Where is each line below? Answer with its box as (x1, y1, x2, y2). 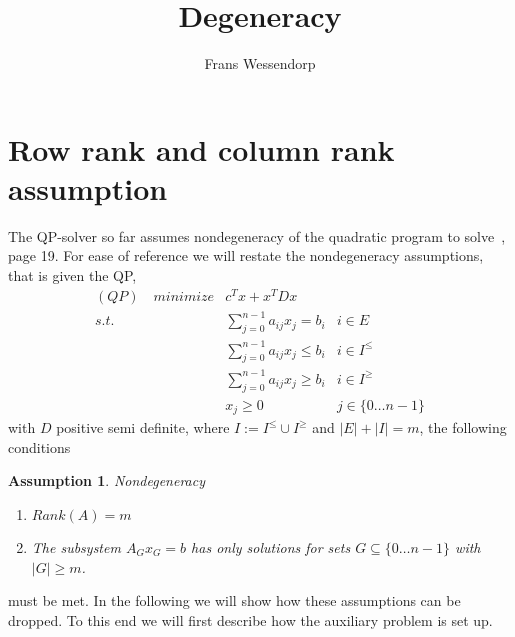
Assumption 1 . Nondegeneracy (8, 470, 205, 491)
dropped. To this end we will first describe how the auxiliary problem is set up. (8, 609, 493, 630)
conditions (8, 436, 71, 457)
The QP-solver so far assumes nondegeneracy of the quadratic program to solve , (8, 225, 506, 246)
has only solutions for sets (191, 536, 351, 557)
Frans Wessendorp (204, 53, 316, 74)
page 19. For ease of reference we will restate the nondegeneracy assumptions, (8, 245, 484, 266)
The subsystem (31, 536, 121, 557)
